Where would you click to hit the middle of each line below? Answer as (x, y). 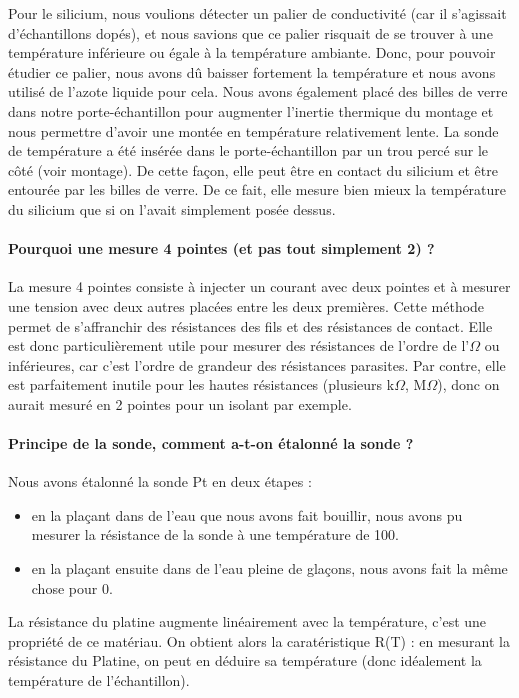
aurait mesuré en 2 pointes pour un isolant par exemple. (180, 403)
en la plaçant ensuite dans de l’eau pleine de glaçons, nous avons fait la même (269, 568)
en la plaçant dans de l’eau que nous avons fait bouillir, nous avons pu (247, 514)
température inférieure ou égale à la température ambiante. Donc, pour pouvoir (252, 52)
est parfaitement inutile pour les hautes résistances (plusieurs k (201, 384)
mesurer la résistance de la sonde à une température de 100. (215, 534)
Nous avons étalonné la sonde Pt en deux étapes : (160, 481)
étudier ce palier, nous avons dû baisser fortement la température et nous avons (252, 71)
